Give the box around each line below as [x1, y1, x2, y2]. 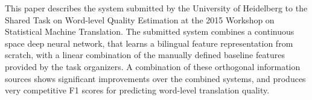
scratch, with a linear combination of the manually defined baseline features [5, 49, 285, 61]
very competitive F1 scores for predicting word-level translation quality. [5, 84, 270, 96]
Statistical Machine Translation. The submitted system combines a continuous [5, 25, 294, 38]
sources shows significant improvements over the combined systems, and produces [5, 72, 306, 84]
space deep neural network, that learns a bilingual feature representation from [5, 37, 293, 49]
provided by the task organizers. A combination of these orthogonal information [5, 60, 301, 72]
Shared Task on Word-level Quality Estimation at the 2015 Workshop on [5, 13, 275, 26]
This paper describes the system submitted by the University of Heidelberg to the [5, 2, 308, 14]
